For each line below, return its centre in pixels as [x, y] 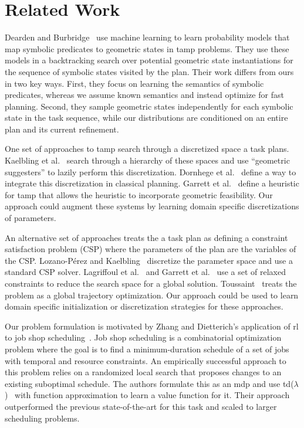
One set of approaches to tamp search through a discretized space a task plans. [147, 149]
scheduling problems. [42, 418]
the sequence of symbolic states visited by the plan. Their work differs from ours [149, 71]
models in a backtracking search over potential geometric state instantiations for [149, 60]
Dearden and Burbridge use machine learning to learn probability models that [147, 37]
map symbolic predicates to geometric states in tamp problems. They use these [147, 48]
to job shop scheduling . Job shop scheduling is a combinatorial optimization [143, 337]
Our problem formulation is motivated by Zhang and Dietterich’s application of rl [152, 326]
